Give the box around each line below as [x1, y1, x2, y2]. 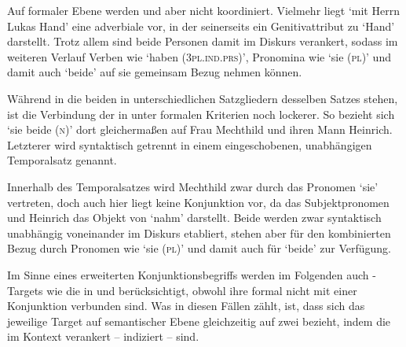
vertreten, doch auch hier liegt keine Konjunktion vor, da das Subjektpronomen [7, 194, 390, 210]
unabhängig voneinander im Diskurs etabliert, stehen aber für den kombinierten [7, 224, 391, 241]
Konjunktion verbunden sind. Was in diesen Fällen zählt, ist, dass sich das [7, 297, 365, 314]
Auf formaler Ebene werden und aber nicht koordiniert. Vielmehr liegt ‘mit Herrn [7, 2, 400, 18]
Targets [7, 282, 43, 298]
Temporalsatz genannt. [7, 152, 117, 168]
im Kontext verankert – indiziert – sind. [7, 328, 199, 345]
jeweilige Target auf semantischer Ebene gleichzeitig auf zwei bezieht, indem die [7, 312, 391, 329]
